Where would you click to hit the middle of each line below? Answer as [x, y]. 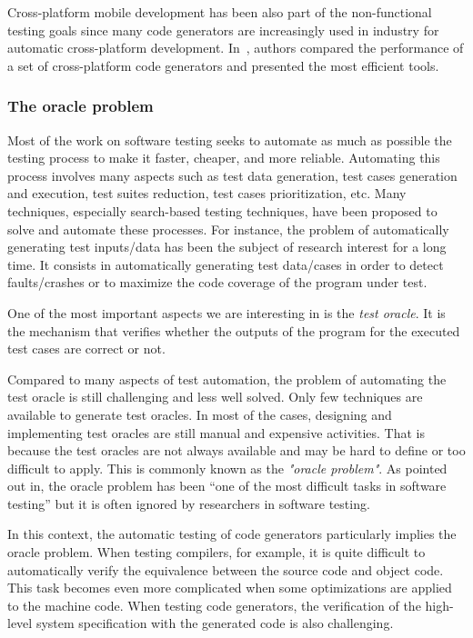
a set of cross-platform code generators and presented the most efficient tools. [223, 65]
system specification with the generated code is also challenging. [215, 623]
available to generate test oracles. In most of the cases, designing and [200, 414]
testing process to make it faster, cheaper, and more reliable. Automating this [224, 158]
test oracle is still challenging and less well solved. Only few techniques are [215, 397]
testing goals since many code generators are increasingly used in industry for [223, 30]
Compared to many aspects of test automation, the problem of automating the [227, 379]
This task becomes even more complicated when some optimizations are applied [230, 588]
